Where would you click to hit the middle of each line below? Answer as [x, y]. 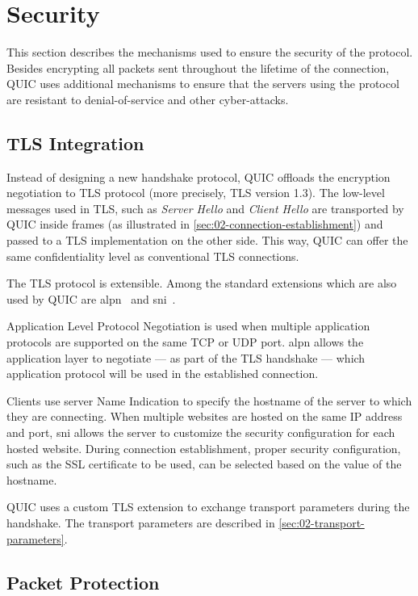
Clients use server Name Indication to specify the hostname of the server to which [209, 400]
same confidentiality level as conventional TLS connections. [153, 256]
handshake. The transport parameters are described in [141, 522]
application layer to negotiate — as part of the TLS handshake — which [186, 357]
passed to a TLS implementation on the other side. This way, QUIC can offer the [207, 240]
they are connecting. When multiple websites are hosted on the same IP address [205, 416]
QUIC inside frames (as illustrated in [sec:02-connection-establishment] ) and [195, 224]
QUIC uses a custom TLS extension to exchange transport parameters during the [208, 507]
